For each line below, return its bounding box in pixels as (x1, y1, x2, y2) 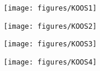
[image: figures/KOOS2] (4, 22, 97, 31)
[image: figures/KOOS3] (4, 40, 97, 49)
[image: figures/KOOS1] (4, 4, 97, 12)
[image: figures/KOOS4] (4, 58, 97, 66)
